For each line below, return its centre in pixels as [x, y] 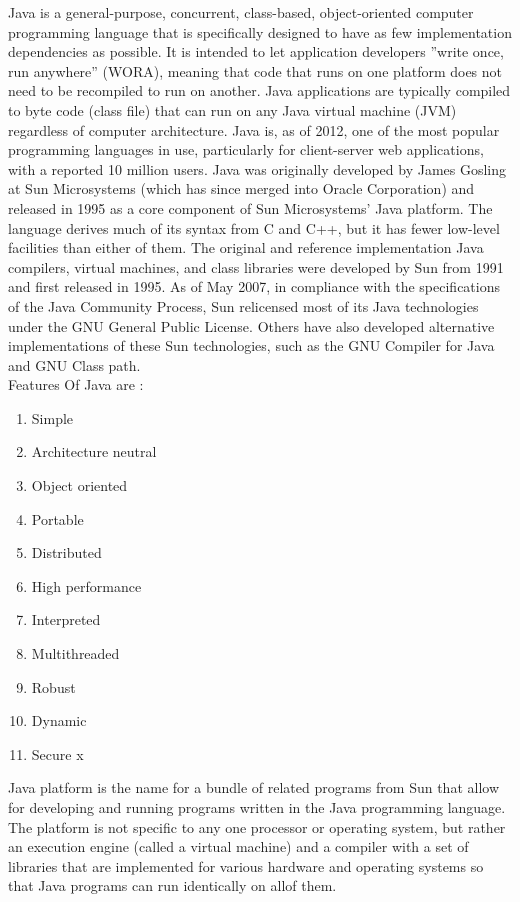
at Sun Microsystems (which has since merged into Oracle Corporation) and [241, 188]
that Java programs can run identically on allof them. [172, 885]
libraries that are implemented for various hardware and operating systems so [246, 865]
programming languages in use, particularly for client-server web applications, [246, 149]
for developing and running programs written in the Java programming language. [257, 807]
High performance [86, 585]
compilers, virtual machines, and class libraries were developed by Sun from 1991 [256, 266]
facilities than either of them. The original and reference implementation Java [246, 247]
